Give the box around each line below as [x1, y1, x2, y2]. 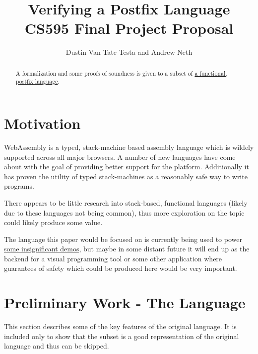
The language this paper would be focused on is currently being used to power [4, 234, 242, 244]
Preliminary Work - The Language [4, 292, 246, 313]
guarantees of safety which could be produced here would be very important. [4, 263, 237, 273]
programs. [4, 181, 34, 191]
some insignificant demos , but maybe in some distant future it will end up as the [4, 243, 250, 254]
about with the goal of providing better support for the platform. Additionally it [4, 161, 249, 172]
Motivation [4, 113, 81, 133]
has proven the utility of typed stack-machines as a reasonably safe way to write [4, 171, 248, 181]
